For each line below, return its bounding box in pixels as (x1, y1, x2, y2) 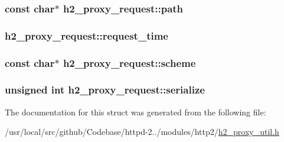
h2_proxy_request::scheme (63, 55, 196, 70)
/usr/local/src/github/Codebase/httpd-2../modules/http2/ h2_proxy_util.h (5, 125, 279, 138)
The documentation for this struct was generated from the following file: (5, 105, 266, 118)
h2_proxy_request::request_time (5, 28, 168, 43)
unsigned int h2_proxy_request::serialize (5, 82, 205, 97)
